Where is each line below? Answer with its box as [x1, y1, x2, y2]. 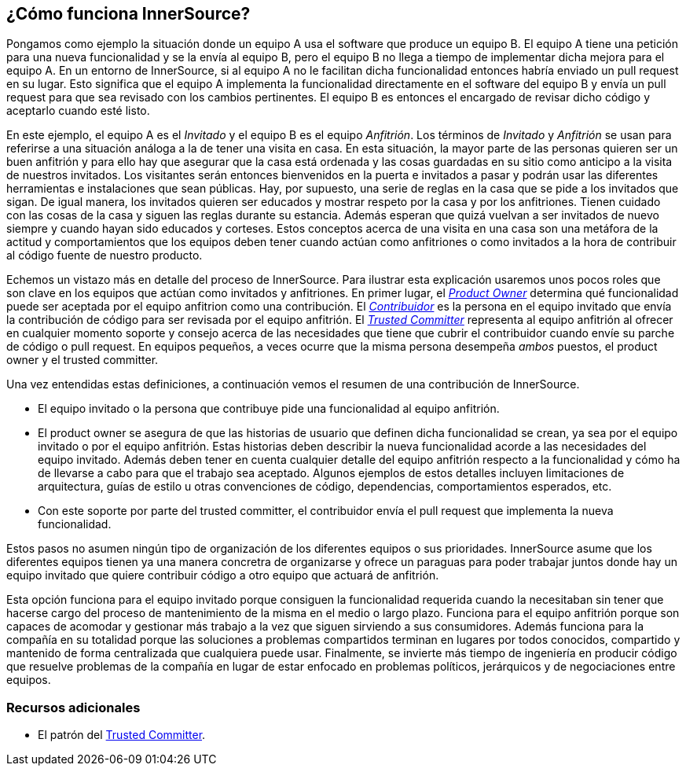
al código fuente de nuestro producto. [6, 248, 203, 263]
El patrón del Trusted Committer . [38, 728, 206, 742]
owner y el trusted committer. [6, 353, 159, 367]
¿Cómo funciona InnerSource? [6, 4, 251, 24]
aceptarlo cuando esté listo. [6, 104, 150, 118]
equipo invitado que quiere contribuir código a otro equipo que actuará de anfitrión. [6, 568, 439, 583]
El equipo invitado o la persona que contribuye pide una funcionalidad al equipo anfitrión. [38, 402, 500, 416]
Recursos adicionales [6, 699, 141, 715]
